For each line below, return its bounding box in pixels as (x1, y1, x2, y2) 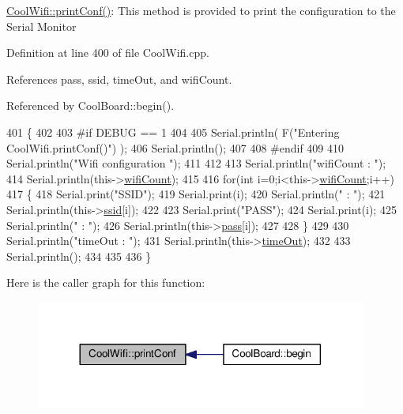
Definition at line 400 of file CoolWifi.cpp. (6, 44, 209, 61)
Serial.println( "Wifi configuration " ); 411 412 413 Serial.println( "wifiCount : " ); (6, 155, 386, 171)
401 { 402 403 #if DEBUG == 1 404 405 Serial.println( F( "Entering (6, 123, 340, 140)
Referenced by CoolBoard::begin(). (6, 97, 175, 114)
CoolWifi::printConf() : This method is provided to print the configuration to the (6, 2, 396, 18)
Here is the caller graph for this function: (6, 274, 205, 291)
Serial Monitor (6, 17, 77, 34)
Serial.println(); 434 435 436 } (6, 247, 152, 264)
